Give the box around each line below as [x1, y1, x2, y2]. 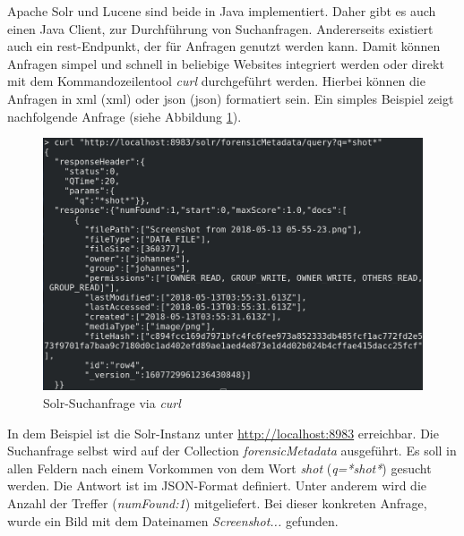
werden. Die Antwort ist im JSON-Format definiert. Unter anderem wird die [7, 476, 426, 495]
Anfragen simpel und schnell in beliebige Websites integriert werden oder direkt [7, 54, 444, 72]
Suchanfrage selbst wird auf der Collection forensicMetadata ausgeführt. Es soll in [7, 441, 457, 460]
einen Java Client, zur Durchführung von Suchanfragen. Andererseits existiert [7, 19, 434, 38]
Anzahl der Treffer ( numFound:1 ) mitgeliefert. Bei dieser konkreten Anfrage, [7, 493, 427, 512]
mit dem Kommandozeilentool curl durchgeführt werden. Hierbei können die [7, 72, 425, 90]
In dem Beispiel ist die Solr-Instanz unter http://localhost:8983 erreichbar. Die [7, 423, 439, 442]
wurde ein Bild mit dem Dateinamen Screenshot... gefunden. [7, 511, 339, 530]
